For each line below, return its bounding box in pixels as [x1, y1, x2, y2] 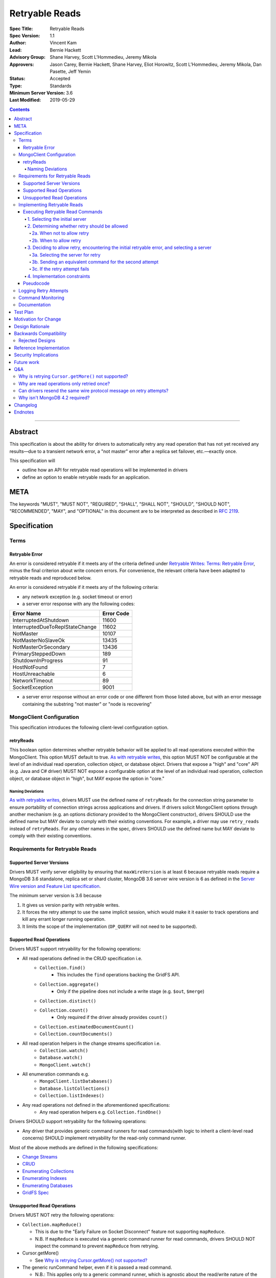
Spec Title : [9, 26, 33, 32]
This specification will [9, 458, 56, 464]
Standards [50, 82, 72, 89]
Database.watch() [39, 1055, 83, 1061]
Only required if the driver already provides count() [57, 1014, 168, 1020]
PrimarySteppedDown [12, 650, 66, 657]
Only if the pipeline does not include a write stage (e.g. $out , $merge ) [57, 988, 204, 994]
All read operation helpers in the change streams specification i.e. [22, 1040, 161, 1046]
